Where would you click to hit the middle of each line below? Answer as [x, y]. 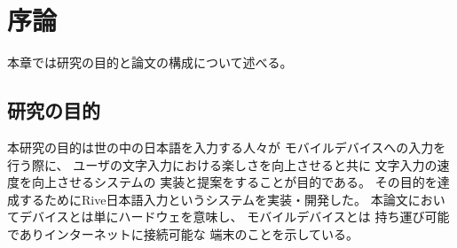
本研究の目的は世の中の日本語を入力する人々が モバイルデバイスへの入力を [227, 147]
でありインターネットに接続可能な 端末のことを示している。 [183, 233]
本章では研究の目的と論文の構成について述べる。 [150, 62]
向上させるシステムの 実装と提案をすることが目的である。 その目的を [234, 182]
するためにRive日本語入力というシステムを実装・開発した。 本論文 [213, 199]
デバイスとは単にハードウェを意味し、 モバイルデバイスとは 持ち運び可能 [234, 217]
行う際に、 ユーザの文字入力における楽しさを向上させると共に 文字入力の [222, 164]
